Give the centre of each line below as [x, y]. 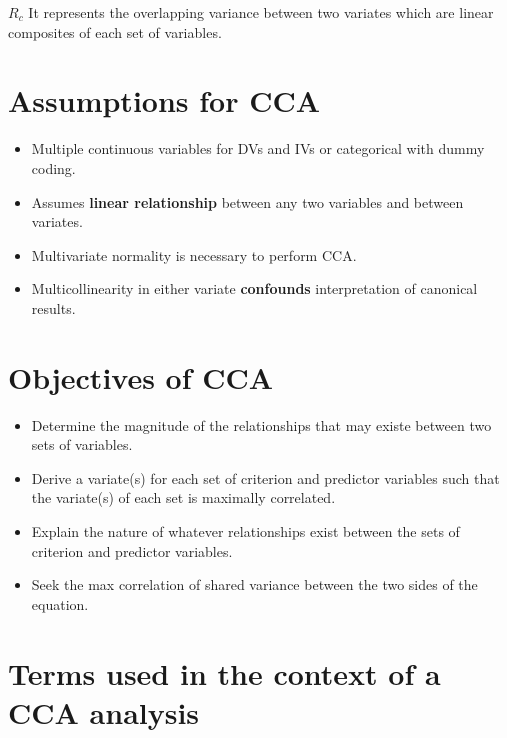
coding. [53, 167]
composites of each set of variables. [115, 31]
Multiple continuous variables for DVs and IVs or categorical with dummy [258, 148]
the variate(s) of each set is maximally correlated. [183, 497]
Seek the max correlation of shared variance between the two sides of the [254, 584]
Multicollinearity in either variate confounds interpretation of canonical [254, 288]
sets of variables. [82, 444]
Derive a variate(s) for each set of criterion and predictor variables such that [265, 477]
